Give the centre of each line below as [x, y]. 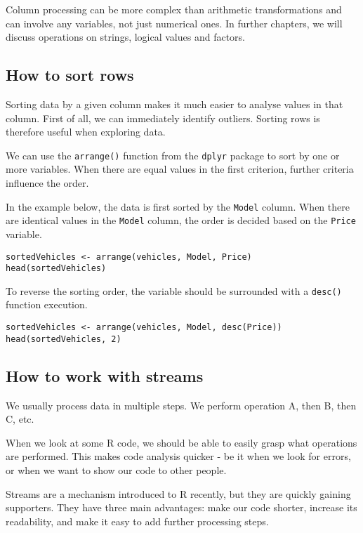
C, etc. [20, 419]
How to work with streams [105, 375]
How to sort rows [70, 75]
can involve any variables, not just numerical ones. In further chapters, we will [174, 23]
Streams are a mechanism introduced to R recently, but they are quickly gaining [178, 493]
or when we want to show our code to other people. [116, 469]
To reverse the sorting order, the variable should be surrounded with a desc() [174, 290]
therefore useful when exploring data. [86, 132]
